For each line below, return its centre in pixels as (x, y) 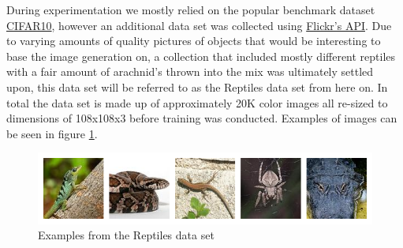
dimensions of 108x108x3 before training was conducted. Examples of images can (202, 118)
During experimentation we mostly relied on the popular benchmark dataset (191, 9)
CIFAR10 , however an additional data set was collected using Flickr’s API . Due (199, 25)
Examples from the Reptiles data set (126, 235)
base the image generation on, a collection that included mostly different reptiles (201, 56)
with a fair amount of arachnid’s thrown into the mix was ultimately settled (190, 71)
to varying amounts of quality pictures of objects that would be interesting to (194, 41)
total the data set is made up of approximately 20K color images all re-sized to (197, 102)
